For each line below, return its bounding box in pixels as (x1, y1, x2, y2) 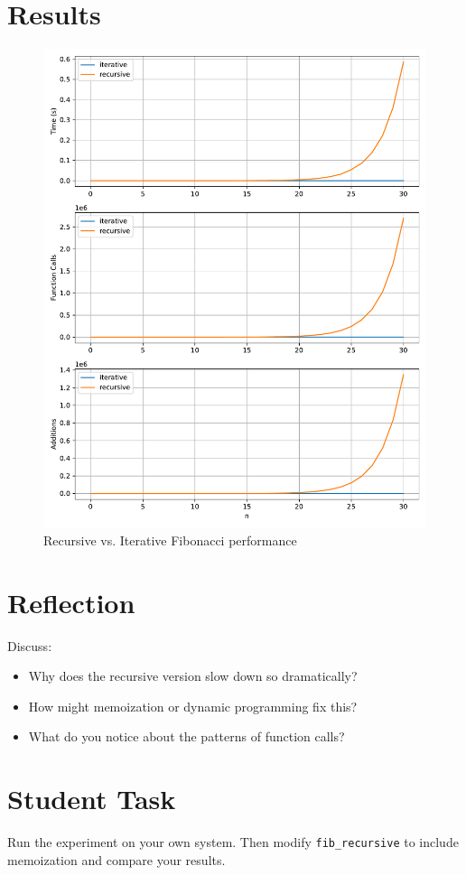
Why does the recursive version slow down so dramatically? (28, 666, 358, 685)
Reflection (7, 583, 135, 620)
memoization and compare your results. (7, 850, 226, 869)
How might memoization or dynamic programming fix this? (28, 696, 358, 715)
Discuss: (7, 636, 52, 655)
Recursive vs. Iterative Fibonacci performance (43, 530, 297, 549)
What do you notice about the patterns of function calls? (28, 727, 345, 746)
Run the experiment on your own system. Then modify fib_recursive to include (7, 833, 459, 852)
